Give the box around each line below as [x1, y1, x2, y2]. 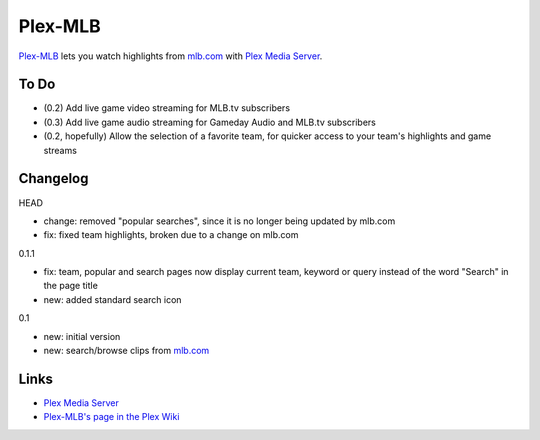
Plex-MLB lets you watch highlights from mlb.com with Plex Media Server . [18, 50, 323, 62]
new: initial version [43, 330, 121, 342]
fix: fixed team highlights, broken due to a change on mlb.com [43, 229, 299, 241]
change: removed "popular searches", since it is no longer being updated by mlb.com [43, 215, 396, 227]
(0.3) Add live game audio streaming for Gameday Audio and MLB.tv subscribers [43, 116, 377, 128]
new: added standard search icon [43, 293, 182, 305]
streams [43, 144, 77, 156]
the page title [43, 280, 99, 292]
